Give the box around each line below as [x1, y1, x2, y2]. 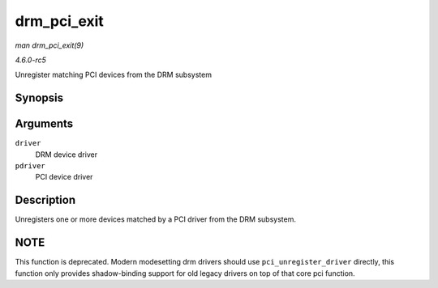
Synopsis [15, 91, 64, 105]
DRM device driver [35, 150, 97, 159]
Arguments [15, 117, 74, 131]
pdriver [15, 162, 46, 171]
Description [15, 193, 76, 207]
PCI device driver [35, 172, 93, 182]
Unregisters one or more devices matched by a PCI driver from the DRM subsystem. [15, 214, 296, 224]
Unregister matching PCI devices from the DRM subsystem [15, 70, 213, 80]
